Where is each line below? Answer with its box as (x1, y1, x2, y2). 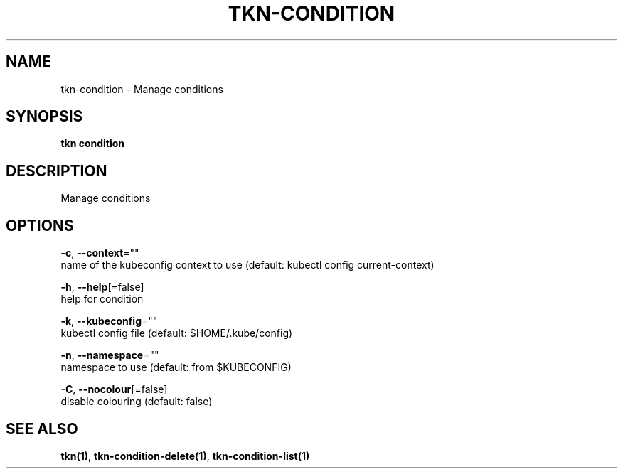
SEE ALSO (6, 419, 78, 438)
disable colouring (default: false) (60, 395, 213, 408)
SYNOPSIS (6, 107, 83, 126)
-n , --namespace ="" (60, 349, 159, 362)
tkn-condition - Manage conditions (60, 82, 223, 95)
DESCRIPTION (6, 161, 107, 180)
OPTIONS (6, 216, 74, 235)
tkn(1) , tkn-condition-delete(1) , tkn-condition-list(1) (60, 449, 310, 462)
